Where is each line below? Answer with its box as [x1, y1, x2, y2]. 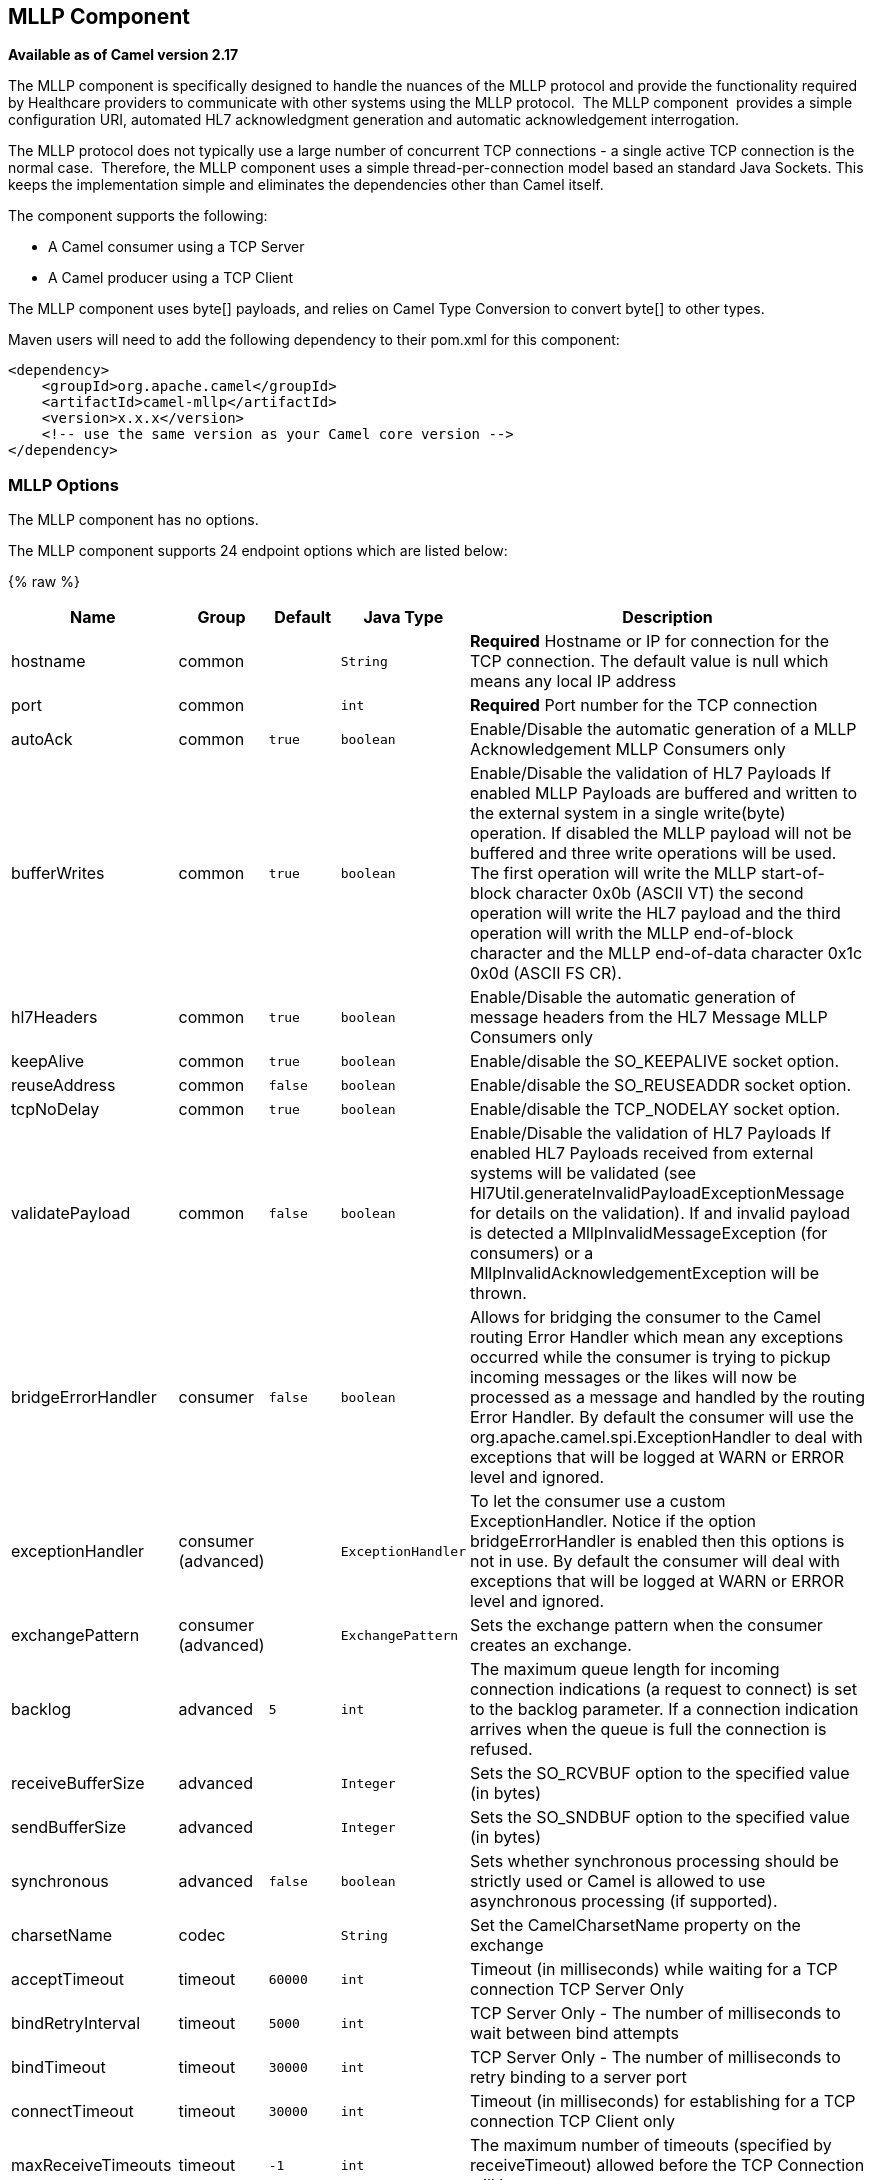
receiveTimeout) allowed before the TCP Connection [469, 2155, 865, 2176]
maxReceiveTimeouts [11, 2155, 172, 2176]
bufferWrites [11, 863, 105, 884]
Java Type [363, 607, 444, 628]
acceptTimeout [11, 1969, 124, 1990]
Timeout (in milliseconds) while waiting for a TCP [469, 1959, 838, 1980]
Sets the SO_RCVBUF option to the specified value [469, 1763, 850, 1784]
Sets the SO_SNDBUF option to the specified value [469, 1807, 850, 1828]
